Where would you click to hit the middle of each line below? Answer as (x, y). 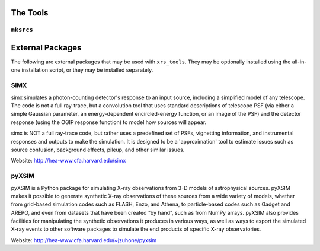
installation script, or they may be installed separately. (87, 70)
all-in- (299, 62)
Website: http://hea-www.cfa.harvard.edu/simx (68, 161)
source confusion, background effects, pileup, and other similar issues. (98, 150)
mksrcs (22, 30)
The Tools (30, 13)
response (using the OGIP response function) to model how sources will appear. (109, 122)
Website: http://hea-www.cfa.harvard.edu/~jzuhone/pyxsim (84, 240)
